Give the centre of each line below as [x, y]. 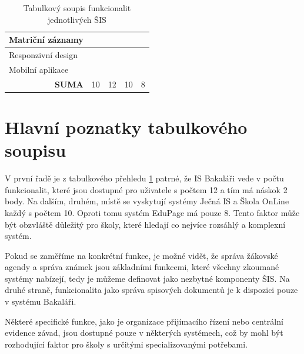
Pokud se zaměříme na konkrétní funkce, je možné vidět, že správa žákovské [141, 255]
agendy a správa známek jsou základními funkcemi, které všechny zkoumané [142, 267]
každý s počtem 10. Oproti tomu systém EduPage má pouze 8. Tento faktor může [152, 212]
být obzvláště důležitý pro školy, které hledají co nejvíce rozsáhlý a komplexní [145, 224]
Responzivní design [44, 55]
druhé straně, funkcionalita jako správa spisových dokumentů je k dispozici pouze [151, 290]
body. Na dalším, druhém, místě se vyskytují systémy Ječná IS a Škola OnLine [147, 201]
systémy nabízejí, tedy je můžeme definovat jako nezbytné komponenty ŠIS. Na [147, 278]
